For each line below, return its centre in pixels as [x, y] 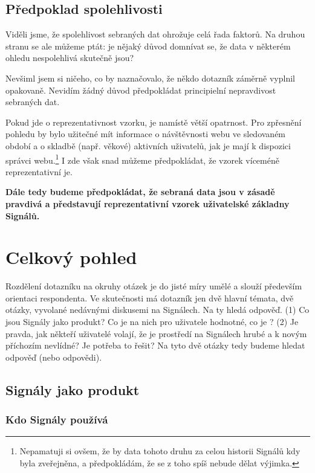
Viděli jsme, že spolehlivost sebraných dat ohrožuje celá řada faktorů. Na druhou [155, 34]
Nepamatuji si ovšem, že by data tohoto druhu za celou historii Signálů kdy [160, 451]
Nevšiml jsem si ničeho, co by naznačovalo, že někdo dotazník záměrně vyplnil [150, 78]
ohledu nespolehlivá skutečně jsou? [70, 58]
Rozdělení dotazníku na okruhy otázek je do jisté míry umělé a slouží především [154, 286]
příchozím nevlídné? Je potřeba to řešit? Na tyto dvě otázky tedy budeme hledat [155, 345]
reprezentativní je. [39, 171]
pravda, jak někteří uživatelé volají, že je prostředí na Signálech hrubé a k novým [156, 333]
